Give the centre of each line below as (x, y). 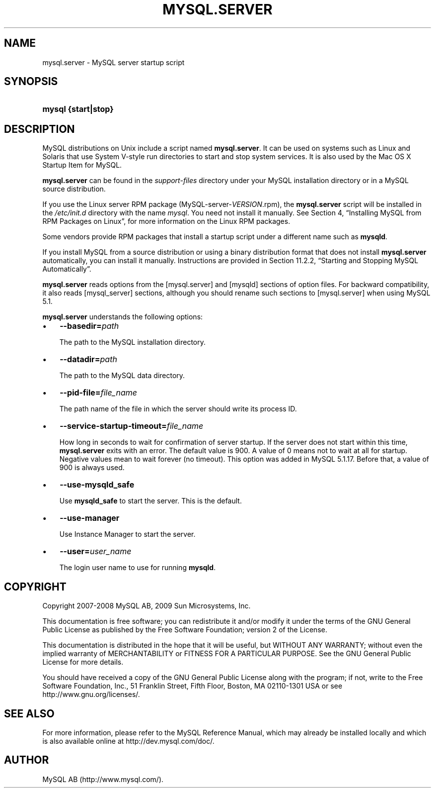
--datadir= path (88, 359)
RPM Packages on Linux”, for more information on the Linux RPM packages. (166, 221)
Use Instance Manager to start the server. (127, 534)
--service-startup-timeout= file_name (132, 426)
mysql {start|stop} (78, 109)
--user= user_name (96, 551)
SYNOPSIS (31, 82)
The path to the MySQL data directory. (122, 376)
